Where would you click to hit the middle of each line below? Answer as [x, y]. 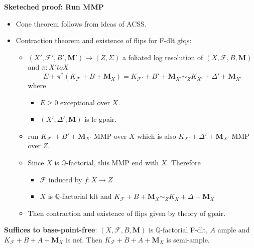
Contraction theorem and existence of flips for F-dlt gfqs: [104, 40]
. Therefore [184, 163]
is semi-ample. [188, 239]
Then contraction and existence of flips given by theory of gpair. [127, 213]
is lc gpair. [101, 119]
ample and [234, 230]
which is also [157, 136]
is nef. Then [84, 239]
